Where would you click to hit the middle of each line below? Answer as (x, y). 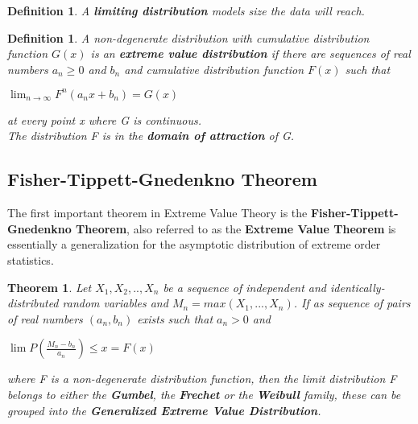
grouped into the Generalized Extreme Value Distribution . (164, 410)
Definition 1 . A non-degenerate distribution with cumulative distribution (188, 37)
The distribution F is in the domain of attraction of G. (151, 136)
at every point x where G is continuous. (104, 119)
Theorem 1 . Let (50, 287)
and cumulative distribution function (214, 69)
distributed (33, 303)
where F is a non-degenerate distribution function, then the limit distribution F (202, 379)
